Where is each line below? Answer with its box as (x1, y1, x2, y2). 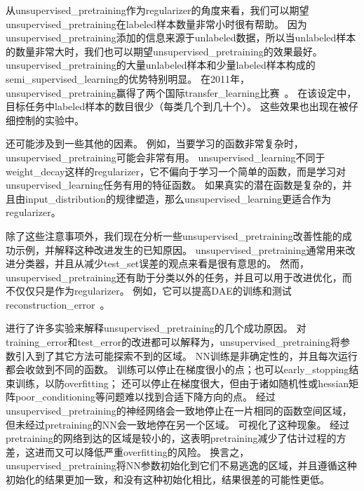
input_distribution (25, 191, 106, 206)
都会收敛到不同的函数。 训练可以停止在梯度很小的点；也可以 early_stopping (6, 362, 349, 377)
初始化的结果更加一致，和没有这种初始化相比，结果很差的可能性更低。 (6, 472, 330, 486)
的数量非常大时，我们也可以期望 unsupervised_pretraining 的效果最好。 (6, 43, 323, 58)
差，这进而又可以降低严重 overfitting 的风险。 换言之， (6, 444, 250, 459)
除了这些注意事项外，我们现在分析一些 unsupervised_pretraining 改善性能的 (6, 228, 342, 243)
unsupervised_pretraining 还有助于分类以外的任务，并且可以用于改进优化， (6, 269, 342, 284)
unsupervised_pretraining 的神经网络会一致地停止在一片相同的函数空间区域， (6, 403, 352, 418)
